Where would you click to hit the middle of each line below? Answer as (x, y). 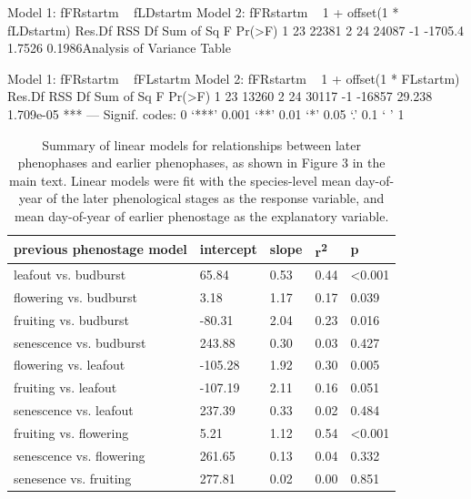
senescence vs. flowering (80, 455)
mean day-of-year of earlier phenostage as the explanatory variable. (201, 215)
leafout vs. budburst (70, 275)
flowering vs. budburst (75, 296)
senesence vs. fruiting (73, 478)
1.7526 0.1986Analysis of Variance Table (119, 48)
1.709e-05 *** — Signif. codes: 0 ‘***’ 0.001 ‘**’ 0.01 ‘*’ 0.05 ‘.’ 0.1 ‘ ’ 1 (206, 113)
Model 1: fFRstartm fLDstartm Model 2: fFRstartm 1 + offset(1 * (203, 12)
